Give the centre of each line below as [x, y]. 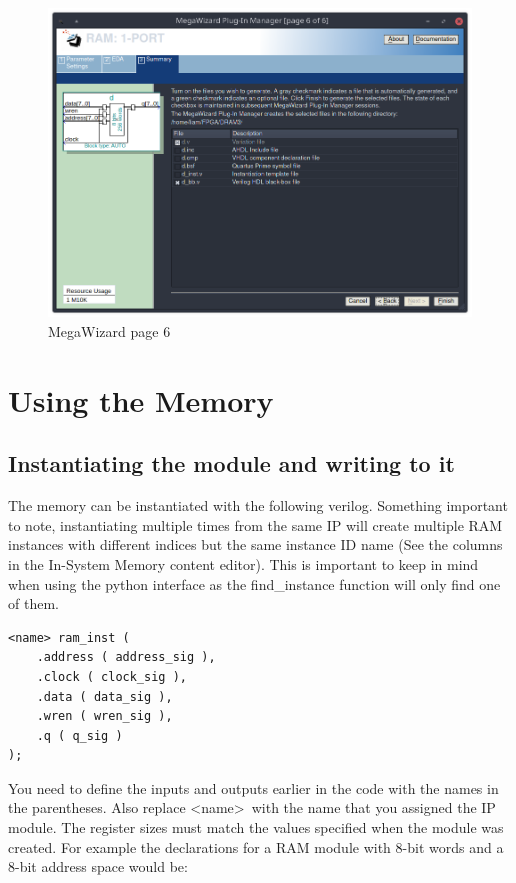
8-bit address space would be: [98, 866]
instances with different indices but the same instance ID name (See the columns [255, 544]
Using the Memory [141, 399]
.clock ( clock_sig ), [111, 676]
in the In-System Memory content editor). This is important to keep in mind [243, 563]
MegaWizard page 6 [109, 331]
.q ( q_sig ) [79, 735]
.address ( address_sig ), [126, 657]
